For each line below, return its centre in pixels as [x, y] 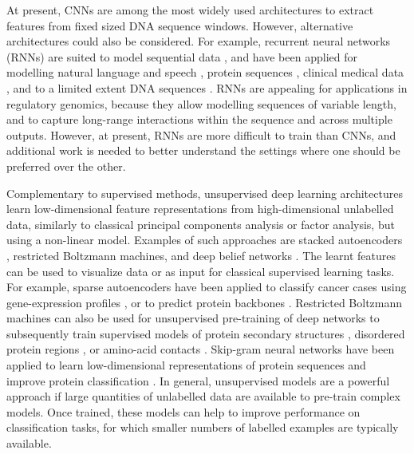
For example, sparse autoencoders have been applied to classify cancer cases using [207, 287]
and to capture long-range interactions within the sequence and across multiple [199, 119]
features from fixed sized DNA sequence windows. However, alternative [180, 25]
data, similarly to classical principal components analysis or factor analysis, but [201, 224]
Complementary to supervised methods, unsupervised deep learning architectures [205, 193]
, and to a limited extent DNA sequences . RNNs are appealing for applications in [207, 87]
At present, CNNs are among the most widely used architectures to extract [190, 10]
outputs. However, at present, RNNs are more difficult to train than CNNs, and [201, 134]
